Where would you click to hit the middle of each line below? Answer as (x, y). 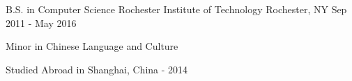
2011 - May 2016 (41, 22)
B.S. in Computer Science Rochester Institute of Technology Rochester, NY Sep (176, 9)
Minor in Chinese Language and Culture (92, 46)
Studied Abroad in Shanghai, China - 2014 (97, 69)
